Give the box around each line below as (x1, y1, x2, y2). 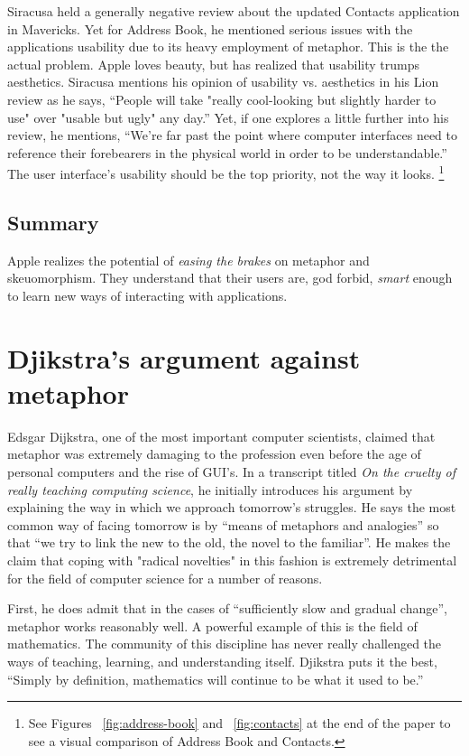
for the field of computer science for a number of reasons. (7, 568, 323, 587)
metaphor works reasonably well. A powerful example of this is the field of (7, 616, 418, 635)
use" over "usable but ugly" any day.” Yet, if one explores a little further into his (7, 107, 449, 126)
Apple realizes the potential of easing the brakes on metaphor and (7, 250, 370, 269)
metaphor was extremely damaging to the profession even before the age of (7, 444, 421, 463)
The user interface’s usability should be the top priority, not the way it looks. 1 (7, 162, 445, 182)
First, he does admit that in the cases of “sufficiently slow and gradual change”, (7, 599, 447, 618)
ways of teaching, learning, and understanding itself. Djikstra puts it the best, (7, 652, 437, 671)
